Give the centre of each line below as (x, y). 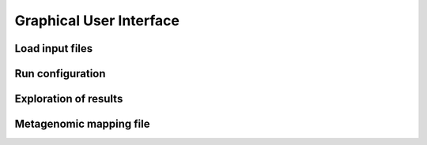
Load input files (54, 48)
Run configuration (60, 74)
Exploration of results (69, 99)
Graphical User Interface (97, 20)
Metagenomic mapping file (82, 124)
